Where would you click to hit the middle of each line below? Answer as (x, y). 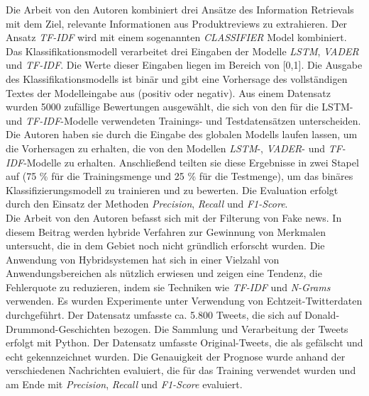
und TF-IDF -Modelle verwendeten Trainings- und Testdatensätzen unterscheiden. (183, 120)
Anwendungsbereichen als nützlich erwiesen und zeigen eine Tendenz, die (164, 273)
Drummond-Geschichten (58, 328)
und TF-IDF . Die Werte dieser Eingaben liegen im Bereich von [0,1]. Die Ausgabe (184, 65)
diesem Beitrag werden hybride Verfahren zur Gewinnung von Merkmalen (166, 231)
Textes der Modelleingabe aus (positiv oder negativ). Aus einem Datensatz (168, 92)
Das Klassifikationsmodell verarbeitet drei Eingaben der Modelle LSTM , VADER (182, 51)
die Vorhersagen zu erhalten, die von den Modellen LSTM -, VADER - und (166, 148)
